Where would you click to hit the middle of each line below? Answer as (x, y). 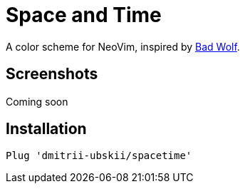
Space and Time (84, 15)
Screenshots (52, 74)
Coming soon (37, 101)
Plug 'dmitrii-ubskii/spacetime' (99, 156)
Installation (46, 129)
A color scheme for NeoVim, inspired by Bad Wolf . (123, 46)
